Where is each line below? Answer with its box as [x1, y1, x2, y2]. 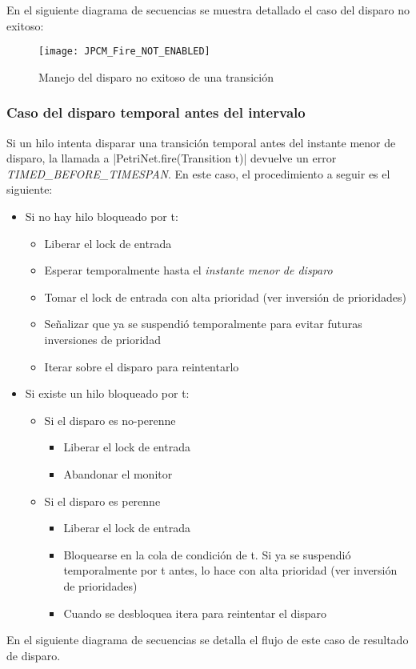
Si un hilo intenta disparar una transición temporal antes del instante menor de [6, 134, 396, 150]
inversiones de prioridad [44, 331, 161, 347]
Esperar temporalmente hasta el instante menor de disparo [44, 262, 333, 278]
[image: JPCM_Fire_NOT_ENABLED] [38, 46, 210, 58]
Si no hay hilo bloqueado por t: [25, 208, 178, 225]
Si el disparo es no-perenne [44, 411, 176, 428]
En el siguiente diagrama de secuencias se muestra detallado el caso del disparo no [6, 2, 410, 18]
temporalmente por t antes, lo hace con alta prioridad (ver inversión [63, 562, 398, 579]
